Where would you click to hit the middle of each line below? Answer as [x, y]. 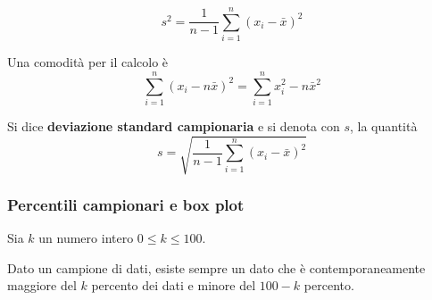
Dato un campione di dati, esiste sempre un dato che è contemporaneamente [216, 267]
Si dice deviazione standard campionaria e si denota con [174, 125]
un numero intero [86, 238]
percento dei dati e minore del [174, 285]
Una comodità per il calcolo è [88, 62]
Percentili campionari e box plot [126, 204]
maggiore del [42, 285]
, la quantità [384, 125]
